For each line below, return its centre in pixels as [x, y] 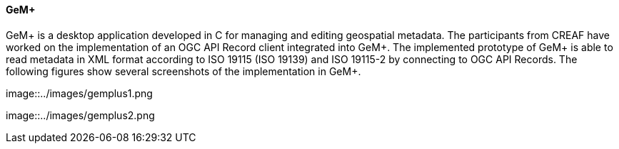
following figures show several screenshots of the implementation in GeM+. [183, 71]
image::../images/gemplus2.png [80, 115]
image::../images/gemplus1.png [79, 93]
